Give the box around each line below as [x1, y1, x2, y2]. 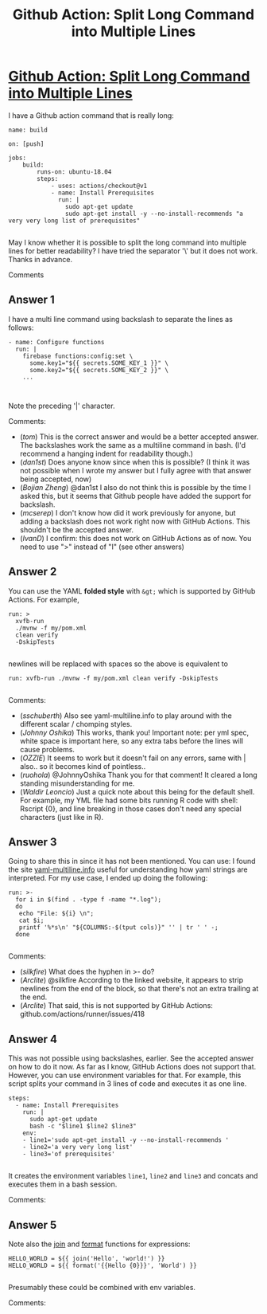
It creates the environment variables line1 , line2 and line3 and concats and [8, 1171, 258, 1181]
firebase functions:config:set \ [22, 352, 133, 360]
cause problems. [19, 744, 75, 754]
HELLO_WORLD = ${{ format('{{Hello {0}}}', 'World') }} [8, 1261, 197, 1269]
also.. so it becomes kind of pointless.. [19, 761, 146, 771]
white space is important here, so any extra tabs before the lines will [19, 735, 244, 746]
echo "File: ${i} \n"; [18, 910, 94, 918]
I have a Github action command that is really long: [8, 110, 175, 120]
